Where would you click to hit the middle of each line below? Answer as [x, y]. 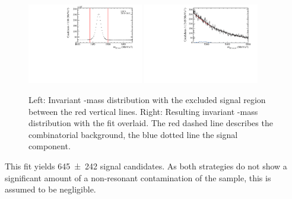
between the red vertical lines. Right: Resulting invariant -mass [143, 111]
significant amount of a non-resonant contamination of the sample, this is [138, 177]
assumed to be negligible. [50, 189]
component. [50, 146]
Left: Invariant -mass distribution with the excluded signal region [147, 99]
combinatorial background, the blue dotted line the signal [133, 134]
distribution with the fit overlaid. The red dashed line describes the [151, 123]
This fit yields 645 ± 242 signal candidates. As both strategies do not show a [146, 166]
